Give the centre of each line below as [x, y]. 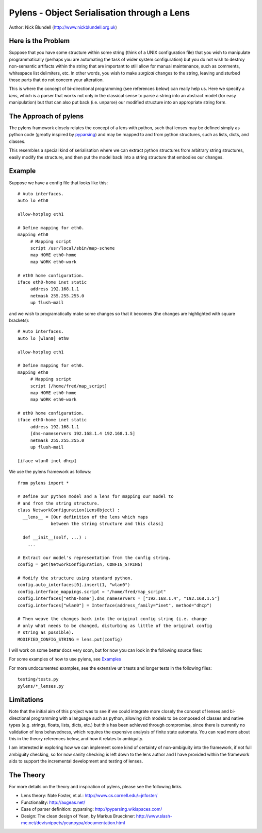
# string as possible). [46, 633]
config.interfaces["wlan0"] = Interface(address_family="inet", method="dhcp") [115, 605]
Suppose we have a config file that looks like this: [58, 183]
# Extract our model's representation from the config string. [94, 557]
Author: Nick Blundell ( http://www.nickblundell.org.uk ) [63, 27]
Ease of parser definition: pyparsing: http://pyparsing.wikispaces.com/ [92, 809]
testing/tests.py [38, 679]
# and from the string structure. [58, 503]
